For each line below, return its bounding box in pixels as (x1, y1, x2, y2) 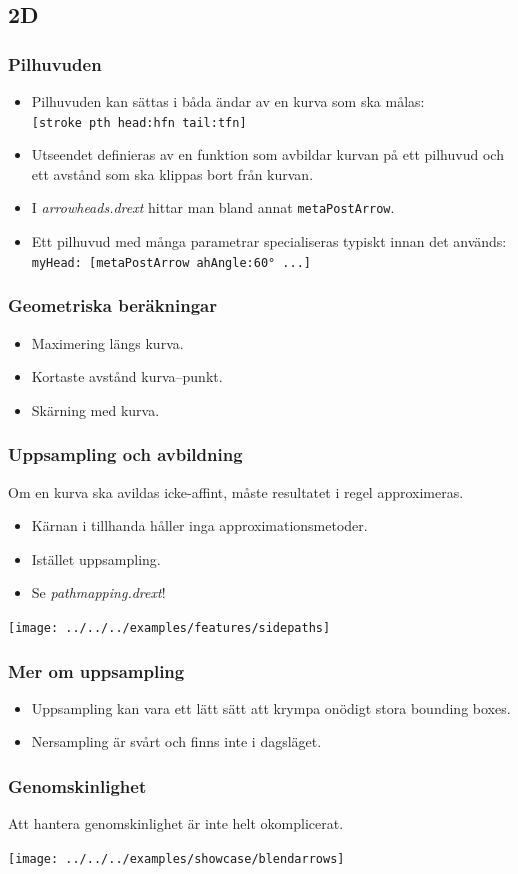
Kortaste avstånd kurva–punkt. (31, 366, 223, 387)
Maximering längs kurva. (31, 332, 184, 353)
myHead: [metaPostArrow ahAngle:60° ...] (31, 255, 311, 270)
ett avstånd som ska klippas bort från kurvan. (31, 163, 314, 184)
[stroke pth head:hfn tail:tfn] (31, 115, 247, 130)
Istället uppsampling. (31, 548, 161, 569)
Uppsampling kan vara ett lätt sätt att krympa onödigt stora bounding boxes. (31, 697, 511, 718)
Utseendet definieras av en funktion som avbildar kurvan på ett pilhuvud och (31, 144, 504, 165)
